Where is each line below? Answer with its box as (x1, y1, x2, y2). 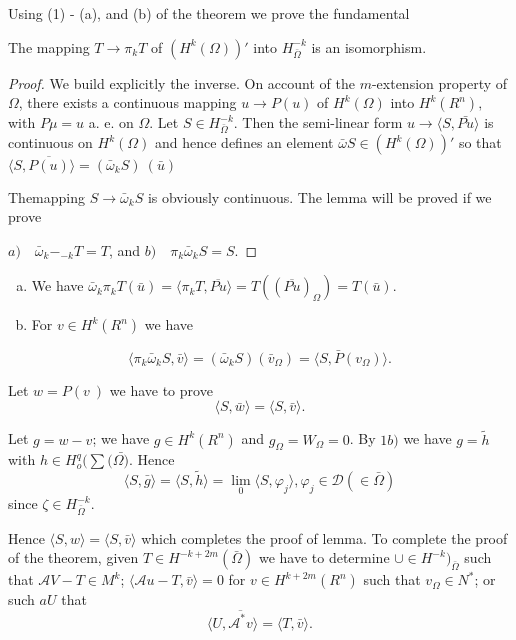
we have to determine (258, 547, 390, 568)
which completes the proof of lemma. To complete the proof (141, 527, 508, 548)
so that (458, 132, 502, 153)
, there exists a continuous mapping (18, 92, 237, 113)
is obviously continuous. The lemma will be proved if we (147, 186, 492, 207)
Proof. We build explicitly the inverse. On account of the (8, 72, 355, 93)
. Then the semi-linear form (233, 112, 403, 133)
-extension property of (371, 72, 508, 93)
